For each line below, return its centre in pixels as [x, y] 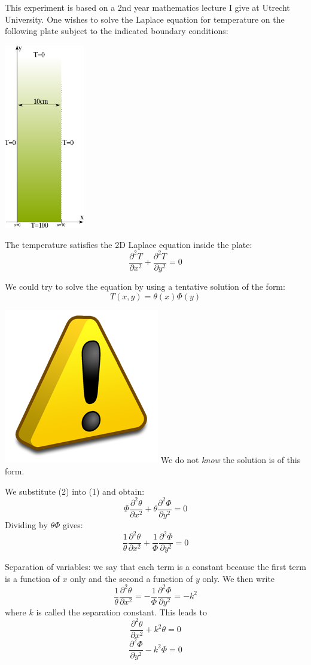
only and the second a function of [132, 578]
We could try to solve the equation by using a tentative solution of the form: [145, 286]
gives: [73, 524]
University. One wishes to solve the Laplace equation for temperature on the [145, 19]
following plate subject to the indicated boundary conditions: [117, 31]
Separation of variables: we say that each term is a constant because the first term [155, 567]
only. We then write [239, 578]
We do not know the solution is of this [231, 459]
